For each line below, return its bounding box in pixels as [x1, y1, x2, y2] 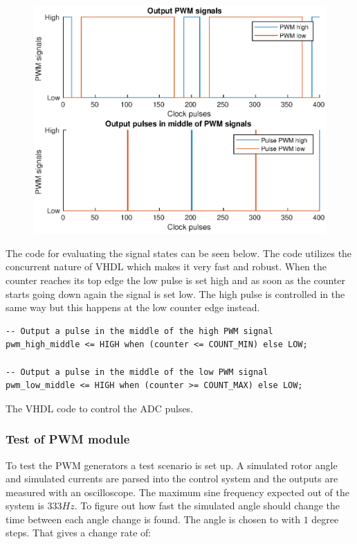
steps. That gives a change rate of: [6, 525, 152, 540]
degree [311, 511, 339, 526]
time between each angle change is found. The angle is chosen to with [6, 511, 301, 526]
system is [6, 498, 44, 513]
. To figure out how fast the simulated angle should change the [74, 498, 340, 513]
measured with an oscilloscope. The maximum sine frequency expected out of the [6, 484, 349, 499]
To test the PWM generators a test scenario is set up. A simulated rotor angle [6, 457, 338, 472]
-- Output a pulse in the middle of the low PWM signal [6, 367, 268, 377]
